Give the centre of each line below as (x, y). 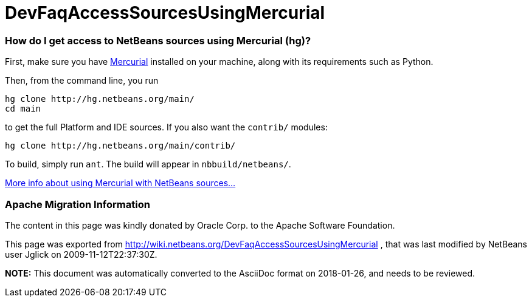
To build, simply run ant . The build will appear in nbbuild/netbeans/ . (148, 164)
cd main (23, 109)
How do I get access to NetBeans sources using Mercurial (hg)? (158, 40)
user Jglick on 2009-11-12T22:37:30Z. (81, 254)
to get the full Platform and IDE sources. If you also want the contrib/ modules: (166, 127)
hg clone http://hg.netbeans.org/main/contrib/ (120, 146)
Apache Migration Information (78, 204)
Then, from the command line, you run (82, 81)
